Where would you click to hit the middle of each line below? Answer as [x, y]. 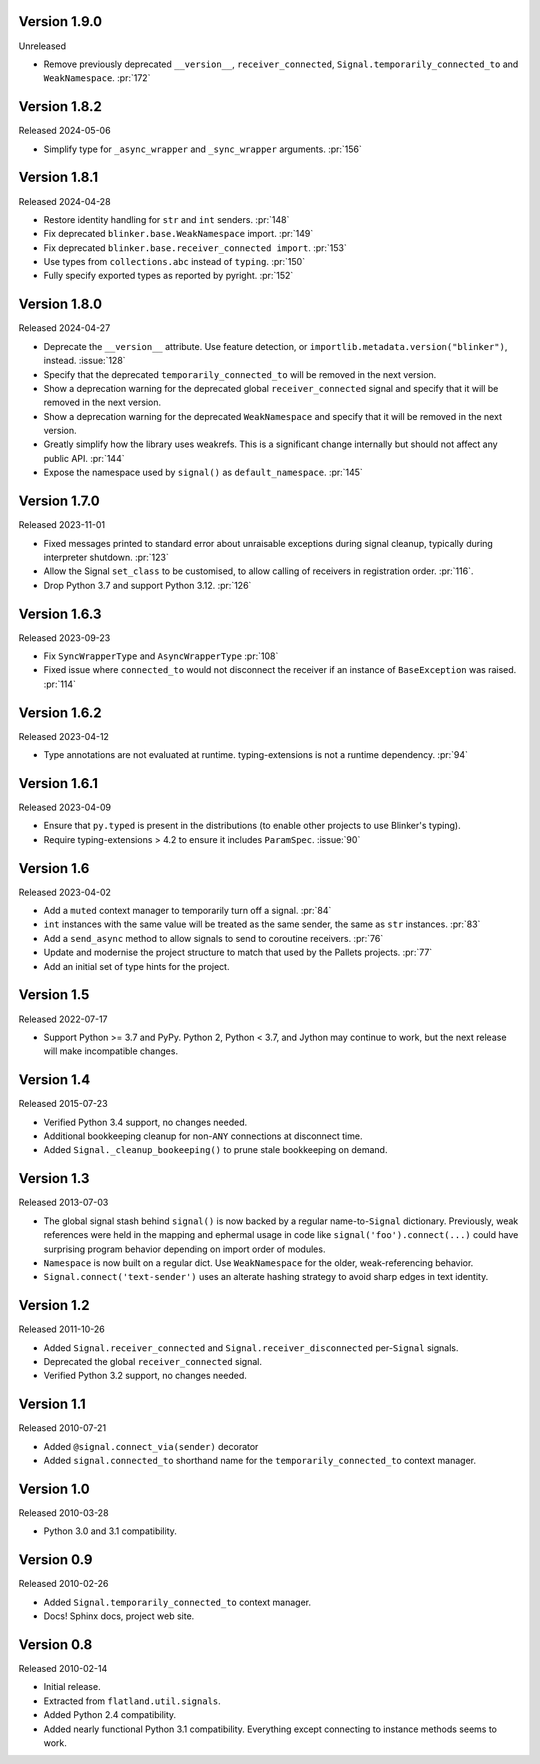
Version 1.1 [52, 1404]
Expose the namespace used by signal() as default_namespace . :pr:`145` [203, 472]
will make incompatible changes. [111, 1051]
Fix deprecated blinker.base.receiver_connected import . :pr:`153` [195, 247]
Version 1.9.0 [60, 21]
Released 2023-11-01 [61, 525]
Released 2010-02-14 [63, 1668]
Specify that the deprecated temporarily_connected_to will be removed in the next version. [240, 374]
